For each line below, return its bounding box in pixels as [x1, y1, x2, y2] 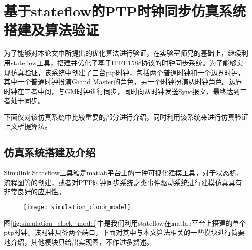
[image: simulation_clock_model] [23, 204, 131, 211]
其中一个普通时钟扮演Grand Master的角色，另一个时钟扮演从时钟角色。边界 [4, 77, 243, 87]
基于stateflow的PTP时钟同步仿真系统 [4, 1, 246, 21]
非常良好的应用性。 [4, 187, 65, 197]
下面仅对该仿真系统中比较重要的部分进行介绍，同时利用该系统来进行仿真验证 [4, 111, 248, 122]
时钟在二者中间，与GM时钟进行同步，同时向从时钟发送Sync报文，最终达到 [4, 86, 240, 96]
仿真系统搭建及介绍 [4, 145, 95, 160]
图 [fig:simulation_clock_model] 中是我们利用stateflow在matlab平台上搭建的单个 [4, 218, 246, 228]
